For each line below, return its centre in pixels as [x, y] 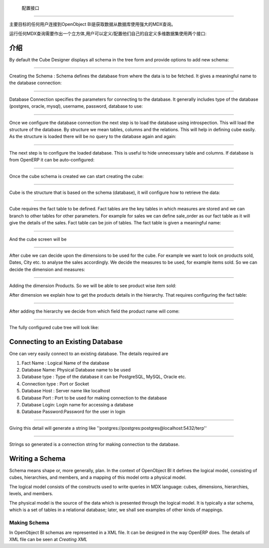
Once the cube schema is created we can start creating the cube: [76, 176]
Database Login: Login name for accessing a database [78, 404]
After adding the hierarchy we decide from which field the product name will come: [94, 311]
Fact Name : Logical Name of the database [66, 363]
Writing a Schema [37, 458]
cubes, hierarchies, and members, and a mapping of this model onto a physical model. [98, 477]
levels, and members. [31, 494]
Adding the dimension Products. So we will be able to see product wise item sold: [93, 286]
